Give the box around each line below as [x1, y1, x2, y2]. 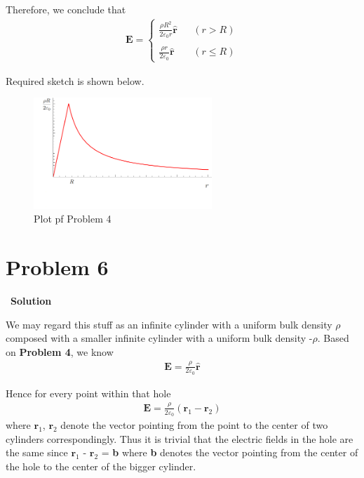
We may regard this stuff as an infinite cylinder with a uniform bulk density [6, 317, 332, 331]
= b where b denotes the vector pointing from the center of [101, 445, 358, 460]
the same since [6, 445, 68, 460]
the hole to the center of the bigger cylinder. [6, 458, 196, 473]
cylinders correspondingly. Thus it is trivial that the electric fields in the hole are [6, 431, 353, 446]
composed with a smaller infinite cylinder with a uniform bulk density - [6, 331, 313, 345]
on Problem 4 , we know [6, 344, 114, 359]
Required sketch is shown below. [6, 73, 144, 88]
